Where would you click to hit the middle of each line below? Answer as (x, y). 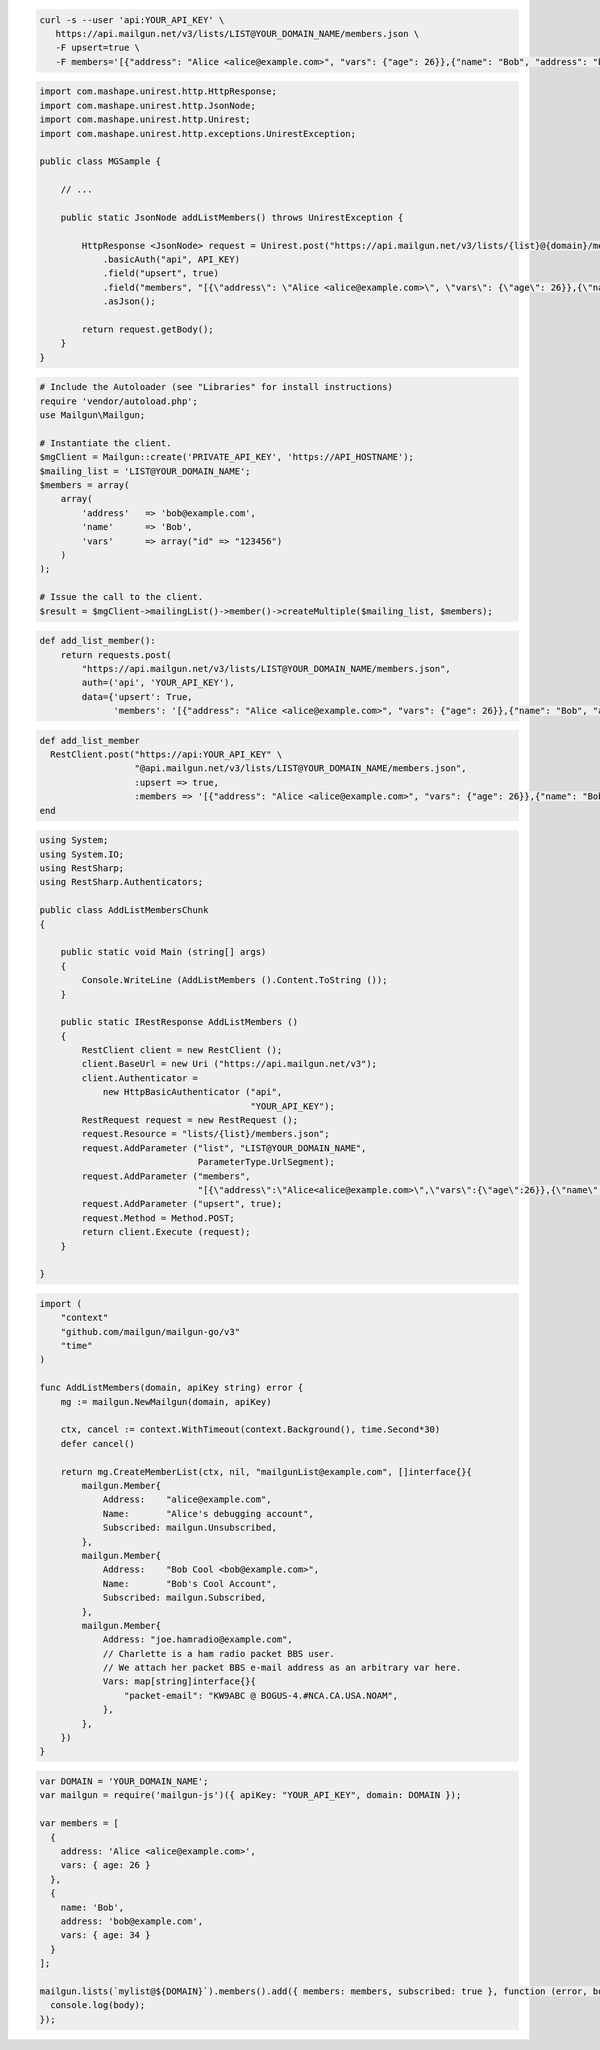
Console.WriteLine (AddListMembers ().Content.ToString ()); (234, 980)
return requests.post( (116, 654)
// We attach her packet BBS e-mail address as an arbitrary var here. (282, 1668)
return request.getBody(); (147, 329)
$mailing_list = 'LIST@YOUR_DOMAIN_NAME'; (145, 471)
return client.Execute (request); (166, 1232)
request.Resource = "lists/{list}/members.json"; (205, 1134)
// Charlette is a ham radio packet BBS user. (218, 1653)
